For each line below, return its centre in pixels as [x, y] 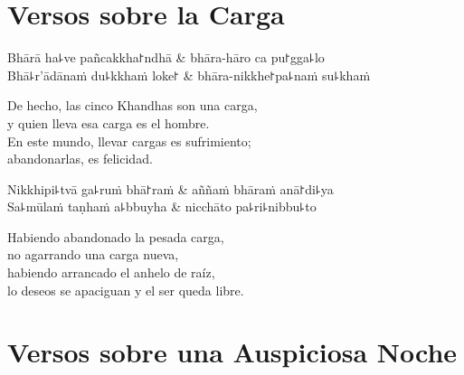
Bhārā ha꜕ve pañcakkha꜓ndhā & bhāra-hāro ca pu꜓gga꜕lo [166, 57]
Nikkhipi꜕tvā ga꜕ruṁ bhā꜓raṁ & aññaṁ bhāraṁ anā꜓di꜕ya [170, 188]
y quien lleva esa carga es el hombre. [109, 122]
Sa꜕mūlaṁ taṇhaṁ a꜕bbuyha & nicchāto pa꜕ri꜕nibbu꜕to [162, 206]
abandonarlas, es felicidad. [80, 159]
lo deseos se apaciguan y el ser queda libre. [126, 290]
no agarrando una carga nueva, [93, 254]
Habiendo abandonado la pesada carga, [116, 236]
